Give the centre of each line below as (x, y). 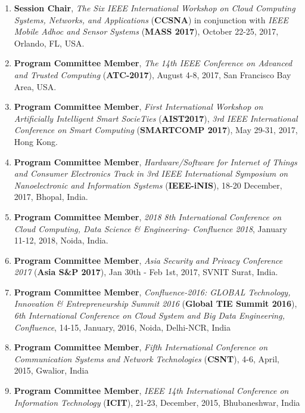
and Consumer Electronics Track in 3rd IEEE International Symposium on (151, 173)
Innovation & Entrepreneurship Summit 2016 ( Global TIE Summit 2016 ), (155, 303)
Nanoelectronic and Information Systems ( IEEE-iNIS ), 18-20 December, (148, 185)
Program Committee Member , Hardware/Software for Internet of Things (155, 161)
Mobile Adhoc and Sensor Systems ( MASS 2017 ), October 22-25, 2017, (146, 31)
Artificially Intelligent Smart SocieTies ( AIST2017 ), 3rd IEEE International (156, 118)
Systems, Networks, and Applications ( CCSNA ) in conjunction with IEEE (151, 19)
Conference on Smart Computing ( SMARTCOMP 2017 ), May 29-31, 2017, (156, 130)
